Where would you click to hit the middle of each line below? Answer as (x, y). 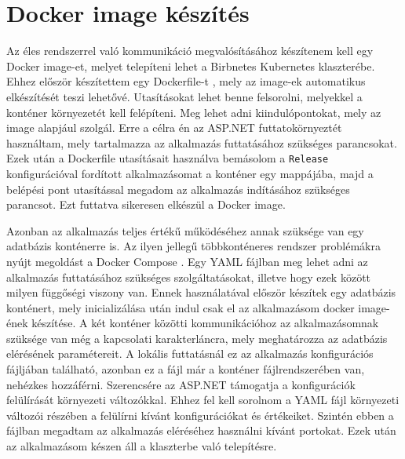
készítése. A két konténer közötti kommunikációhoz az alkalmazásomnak (205, 323)
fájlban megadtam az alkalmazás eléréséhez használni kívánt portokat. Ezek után (201, 430)
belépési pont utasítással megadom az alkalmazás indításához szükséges (178, 189)
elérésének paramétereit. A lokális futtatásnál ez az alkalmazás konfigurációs (190, 353)
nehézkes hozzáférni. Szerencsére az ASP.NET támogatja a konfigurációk (181, 384)
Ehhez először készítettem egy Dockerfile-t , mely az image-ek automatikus (186, 81)
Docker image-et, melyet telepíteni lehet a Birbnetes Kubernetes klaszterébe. (191, 66)
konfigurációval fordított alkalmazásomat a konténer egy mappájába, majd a (190, 173)
